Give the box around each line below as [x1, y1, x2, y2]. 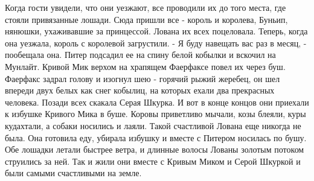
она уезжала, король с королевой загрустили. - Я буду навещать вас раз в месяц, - [5, 36, 307, 49]
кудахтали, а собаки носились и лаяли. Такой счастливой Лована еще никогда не [5, 119, 301, 132]
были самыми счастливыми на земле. [5, 167, 142, 179]
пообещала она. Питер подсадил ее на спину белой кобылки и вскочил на [5, 48, 276, 61]
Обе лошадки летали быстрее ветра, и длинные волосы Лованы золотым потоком [5, 143, 304, 156]
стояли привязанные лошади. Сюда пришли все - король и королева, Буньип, [5, 13, 288, 25]
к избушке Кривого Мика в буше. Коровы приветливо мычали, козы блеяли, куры [5, 107, 306, 120]
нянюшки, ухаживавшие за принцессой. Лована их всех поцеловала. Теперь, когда [5, 25, 308, 37]
